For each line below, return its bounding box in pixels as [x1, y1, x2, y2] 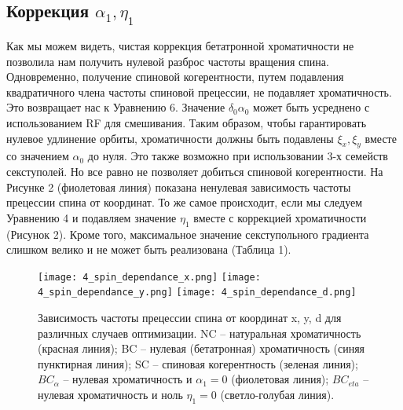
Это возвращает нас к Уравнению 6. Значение [6, 99, 225, 115]
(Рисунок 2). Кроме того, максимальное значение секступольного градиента [6, 225, 369, 242]
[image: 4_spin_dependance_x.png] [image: [38, 271, 261, 283]
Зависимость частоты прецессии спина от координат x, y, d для [38, 309, 342, 326]
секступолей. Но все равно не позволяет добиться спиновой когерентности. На [6, 163, 383, 179]
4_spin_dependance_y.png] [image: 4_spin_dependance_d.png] [38, 287, 357, 298]
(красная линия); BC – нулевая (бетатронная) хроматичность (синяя [38, 340, 365, 357]
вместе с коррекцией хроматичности [193, 209, 367, 225]
